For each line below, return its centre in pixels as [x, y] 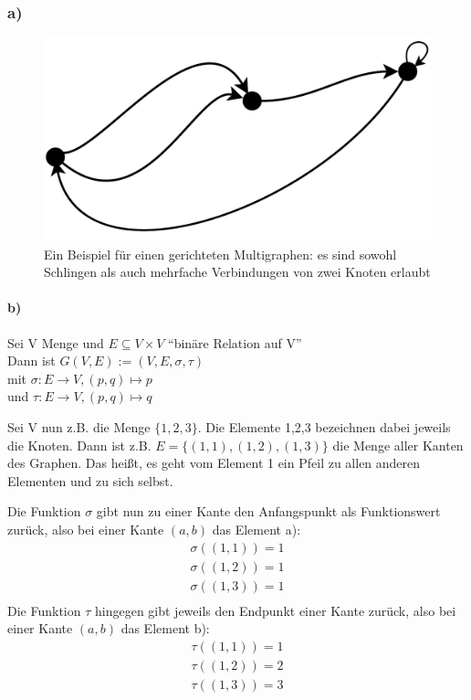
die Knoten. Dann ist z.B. [79, 445]
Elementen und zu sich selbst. [90, 480]
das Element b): [165, 628]
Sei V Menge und [56, 342]
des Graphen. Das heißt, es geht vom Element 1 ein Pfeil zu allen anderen [214, 463]
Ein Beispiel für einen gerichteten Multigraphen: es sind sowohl [220, 254]
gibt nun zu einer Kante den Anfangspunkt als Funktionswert [268, 511]
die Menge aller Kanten [398, 445]
